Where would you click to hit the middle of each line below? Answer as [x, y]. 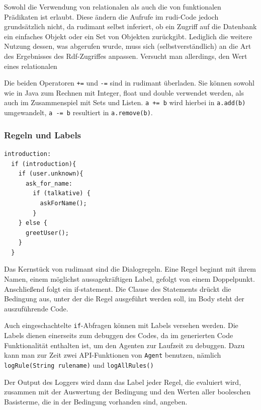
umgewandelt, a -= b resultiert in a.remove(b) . [78, 112]
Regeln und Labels [43, 135]
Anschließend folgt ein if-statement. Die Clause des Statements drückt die [118, 289]
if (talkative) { [62, 193]
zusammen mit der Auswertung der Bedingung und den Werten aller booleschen [127, 392]
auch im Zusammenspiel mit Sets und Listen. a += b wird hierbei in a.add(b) [125, 102]
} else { [33, 223]
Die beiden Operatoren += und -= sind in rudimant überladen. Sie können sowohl [129, 83]
